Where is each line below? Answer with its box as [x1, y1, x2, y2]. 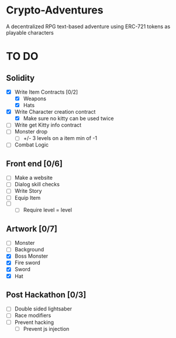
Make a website [14, 174, 53, 182]
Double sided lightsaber [14, 305, 72, 312]
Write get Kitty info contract [14, 121, 82, 129]
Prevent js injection [23, 325, 70, 332]
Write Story [14, 187, 42, 194]
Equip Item [14, 194, 41, 201]
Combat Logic [14, 141, 49, 148]
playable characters [6, 29, 54, 36]
